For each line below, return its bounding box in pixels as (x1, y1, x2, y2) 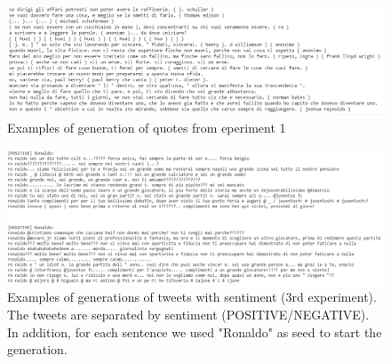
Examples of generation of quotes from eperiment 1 (7, 117, 286, 136)
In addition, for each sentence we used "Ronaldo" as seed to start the (7, 322, 382, 341)
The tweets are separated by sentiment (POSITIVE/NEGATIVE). (7, 305, 370, 324)
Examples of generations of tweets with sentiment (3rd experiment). (7, 287, 377, 306)
